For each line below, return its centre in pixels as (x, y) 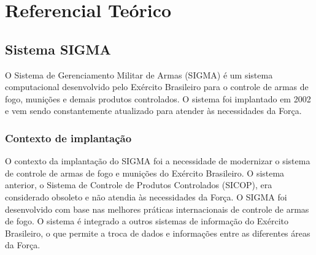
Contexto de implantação (68, 138)
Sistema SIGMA (58, 49)
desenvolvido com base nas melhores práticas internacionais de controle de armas (157, 209)
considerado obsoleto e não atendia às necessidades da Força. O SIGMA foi (146, 196)
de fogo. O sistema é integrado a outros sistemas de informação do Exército (147, 221)
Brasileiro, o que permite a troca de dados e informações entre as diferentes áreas (158, 233)
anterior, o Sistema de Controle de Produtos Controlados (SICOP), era (139, 185)
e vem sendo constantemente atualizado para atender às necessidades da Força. (153, 111)
